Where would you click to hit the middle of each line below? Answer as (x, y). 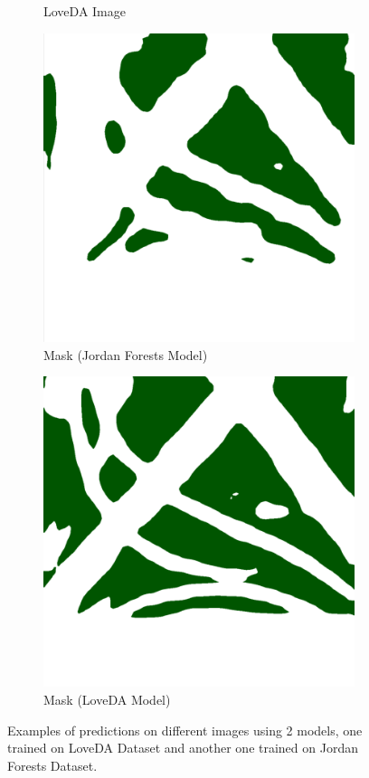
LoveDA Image (85, 11)
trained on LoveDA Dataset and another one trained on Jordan (183, 748)
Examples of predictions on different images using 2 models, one (185, 730)
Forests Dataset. (52, 765)
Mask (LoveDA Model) (107, 700)
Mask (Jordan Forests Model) (126, 354)
